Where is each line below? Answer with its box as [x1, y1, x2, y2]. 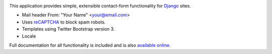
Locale [22, 33, 36, 39]
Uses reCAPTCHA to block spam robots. [22, 19, 106, 25]
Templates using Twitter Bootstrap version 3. [22, 26, 115, 32]
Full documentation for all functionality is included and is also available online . [9, 42, 171, 48]
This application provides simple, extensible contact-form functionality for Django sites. [9, 3, 191, 8]
